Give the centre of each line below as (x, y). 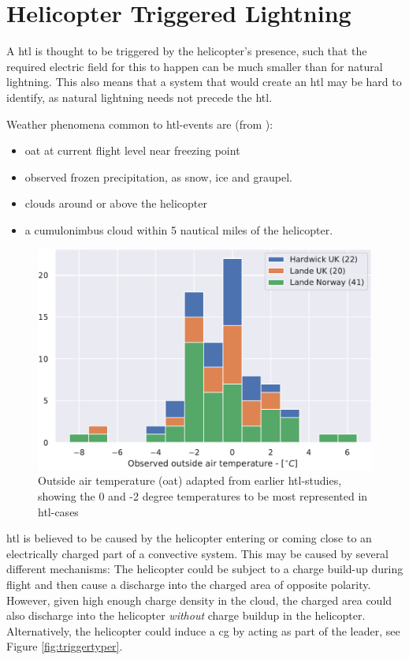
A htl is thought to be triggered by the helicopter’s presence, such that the (187, 51)
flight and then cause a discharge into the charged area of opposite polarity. (189, 584)
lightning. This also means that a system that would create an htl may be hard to (204, 82)
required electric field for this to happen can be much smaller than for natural (195, 66)
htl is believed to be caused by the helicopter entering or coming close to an (189, 538)
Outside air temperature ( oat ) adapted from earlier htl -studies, (190, 480)
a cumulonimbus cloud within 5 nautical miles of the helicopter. (179, 229)
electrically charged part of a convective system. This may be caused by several (198, 553)
